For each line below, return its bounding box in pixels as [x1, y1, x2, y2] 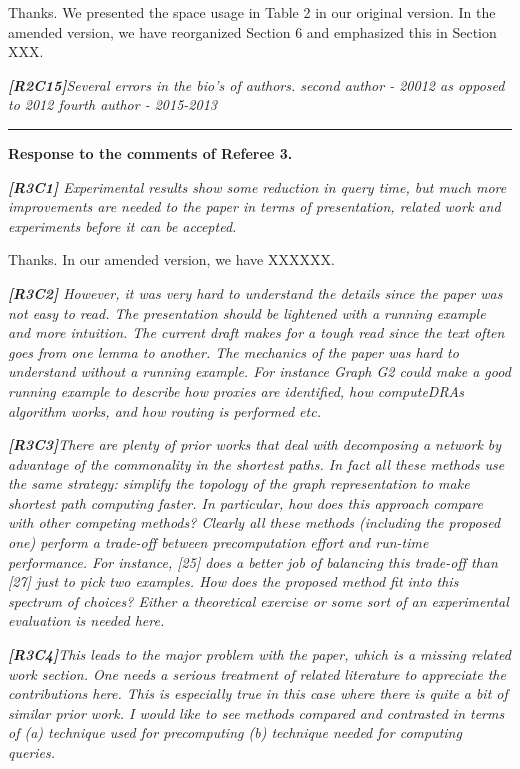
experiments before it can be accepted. [8, 215, 237, 236]
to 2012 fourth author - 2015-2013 [8, 94, 217, 115]
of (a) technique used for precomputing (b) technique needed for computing [8, 722, 462, 743]
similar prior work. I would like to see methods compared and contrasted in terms [8, 702, 505, 723]
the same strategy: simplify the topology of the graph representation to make [8, 473, 470, 494]
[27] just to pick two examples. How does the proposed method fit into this [8, 571, 459, 592]
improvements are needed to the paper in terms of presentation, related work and [8, 196, 501, 217]
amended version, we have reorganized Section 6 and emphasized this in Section [8, 21, 497, 42]
